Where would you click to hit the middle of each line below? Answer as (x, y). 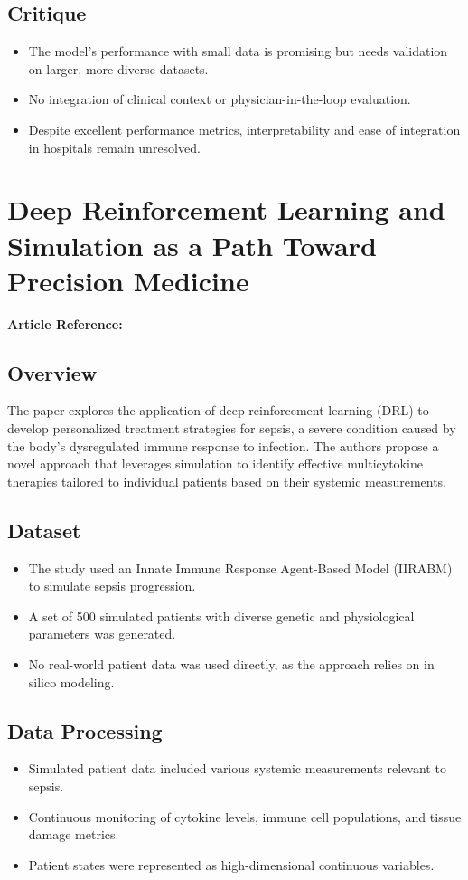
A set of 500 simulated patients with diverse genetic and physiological (221, 615)
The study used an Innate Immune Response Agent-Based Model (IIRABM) (240, 568)
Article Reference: (65, 323)
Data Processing (85, 730)
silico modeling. (71, 681)
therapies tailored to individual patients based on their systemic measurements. (227, 481)
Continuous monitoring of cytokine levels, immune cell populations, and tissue (245, 816)
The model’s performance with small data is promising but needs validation (238, 51)
